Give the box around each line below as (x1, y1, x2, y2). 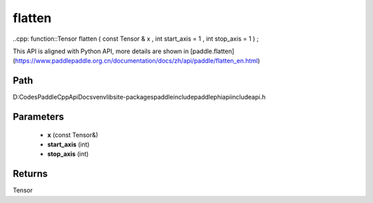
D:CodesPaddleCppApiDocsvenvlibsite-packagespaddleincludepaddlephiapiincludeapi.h (12, 93, 266, 101)
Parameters (12, 111, 64, 123)
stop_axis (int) (47, 150, 89, 158)
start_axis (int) (47, 140, 90, 148)
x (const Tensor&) (47, 130, 99, 139)
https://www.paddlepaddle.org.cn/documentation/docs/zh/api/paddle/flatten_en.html (15, 57, 258, 65)
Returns (12, 168, 48, 180)
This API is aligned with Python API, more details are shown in (12, 47, 189, 55)
